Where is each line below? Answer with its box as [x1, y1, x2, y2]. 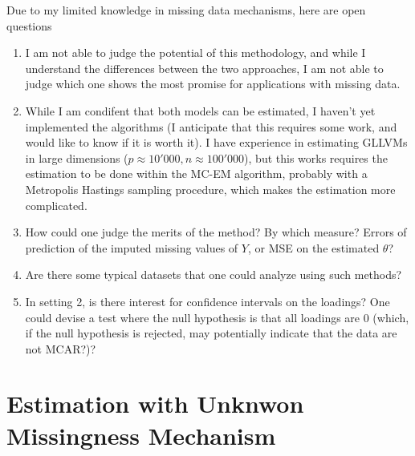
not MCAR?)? [25, 340, 96, 357]
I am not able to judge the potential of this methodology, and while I [25, 44, 366, 61]
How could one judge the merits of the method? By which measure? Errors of [25, 224, 407, 240]
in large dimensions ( [25, 149, 128, 166]
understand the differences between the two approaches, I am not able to [25, 59, 384, 76]
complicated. [25, 196, 87, 213]
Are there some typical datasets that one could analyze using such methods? [25, 266, 402, 283]
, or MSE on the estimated [247, 239, 380, 256]
